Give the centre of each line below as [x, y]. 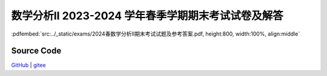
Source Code [36, 51]
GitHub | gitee [28, 65]
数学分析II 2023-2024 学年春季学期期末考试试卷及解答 [147, 16]
